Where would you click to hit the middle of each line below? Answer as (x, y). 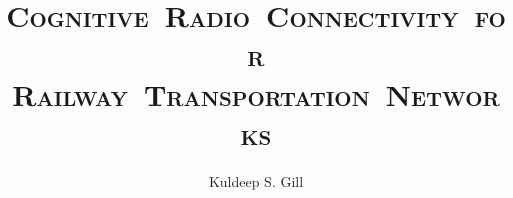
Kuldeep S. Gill (256, 180)
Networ (442, 93)
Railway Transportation (191, 93)
